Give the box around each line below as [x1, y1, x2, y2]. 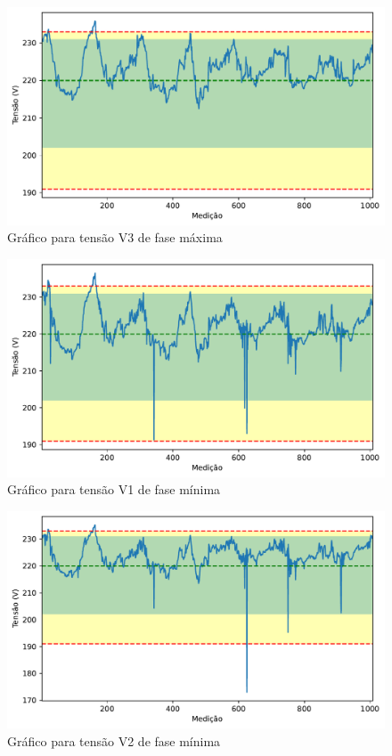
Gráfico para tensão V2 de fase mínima [7, 732, 221, 751]
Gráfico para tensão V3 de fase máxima [7, 228, 223, 247]
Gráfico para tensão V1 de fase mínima [7, 480, 221, 499]
